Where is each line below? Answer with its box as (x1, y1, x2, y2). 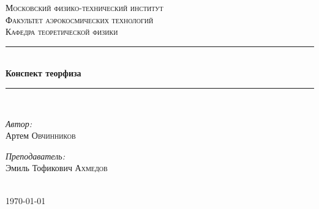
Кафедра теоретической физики (6, 25, 118, 38)
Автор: (6, 117, 32, 130)
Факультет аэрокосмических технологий (6, 13, 154, 26)
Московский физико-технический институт (6, 1, 163, 13)
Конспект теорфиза (6, 67, 81, 79)
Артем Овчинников (6, 129, 76, 142)
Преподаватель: (6, 149, 65, 162)
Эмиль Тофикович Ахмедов (6, 161, 108, 174)
